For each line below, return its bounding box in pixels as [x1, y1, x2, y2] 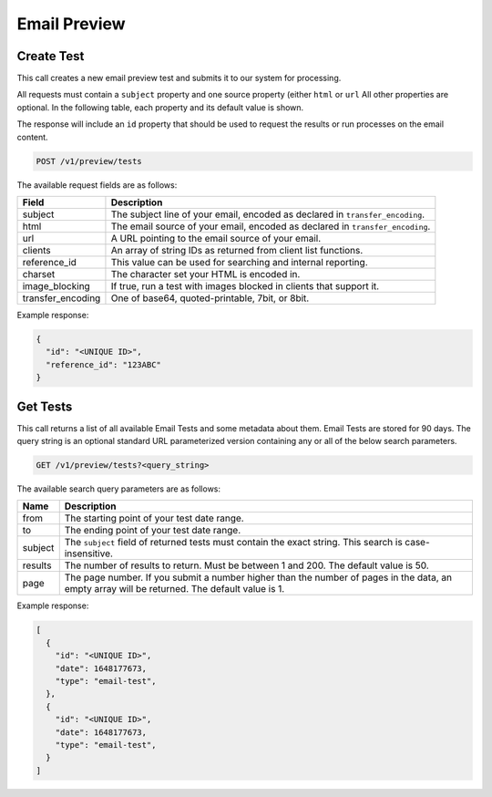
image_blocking [22, 279, 90, 292]
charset [22, 267, 56, 280]
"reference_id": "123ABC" [46, 359, 161, 369]
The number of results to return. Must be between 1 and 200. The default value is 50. [64, 559, 430, 572]
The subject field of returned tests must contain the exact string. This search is [64, 536, 403, 549]
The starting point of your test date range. [64, 512, 245, 524]
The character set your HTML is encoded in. [110, 267, 301, 280]
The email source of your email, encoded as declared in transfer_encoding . [110, 220, 431, 233]
